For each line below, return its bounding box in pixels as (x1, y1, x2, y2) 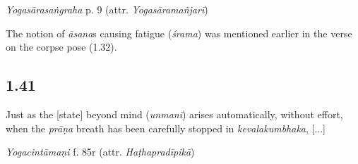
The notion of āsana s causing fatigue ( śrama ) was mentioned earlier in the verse (6, 25, 352, 40)
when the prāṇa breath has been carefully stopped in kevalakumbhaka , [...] (6, 120, 326, 135)
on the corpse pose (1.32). (6, 39, 117, 54)
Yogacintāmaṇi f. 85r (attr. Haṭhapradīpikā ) (6, 144, 195, 159)
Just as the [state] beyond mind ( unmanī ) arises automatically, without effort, (6, 106, 343, 121)
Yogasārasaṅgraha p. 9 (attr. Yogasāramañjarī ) (6, 2, 208, 16)
